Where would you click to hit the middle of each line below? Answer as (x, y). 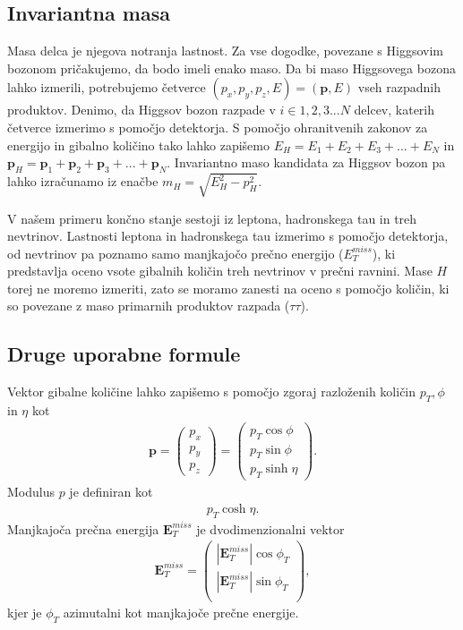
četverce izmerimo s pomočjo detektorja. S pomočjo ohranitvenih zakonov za (218, 127)
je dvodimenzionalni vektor (270, 528)
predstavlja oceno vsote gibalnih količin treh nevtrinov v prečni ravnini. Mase (220, 271)
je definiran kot (111, 492)
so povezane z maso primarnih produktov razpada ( (149, 306)
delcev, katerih (394, 110)
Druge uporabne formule (124, 354)
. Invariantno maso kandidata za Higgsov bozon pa (306, 162)
